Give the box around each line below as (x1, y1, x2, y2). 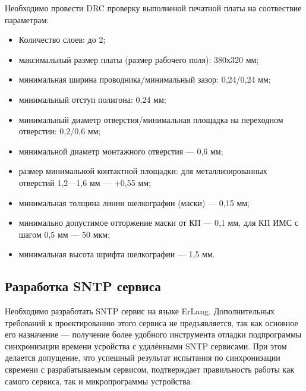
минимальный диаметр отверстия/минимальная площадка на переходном (18, 113, 283, 125)
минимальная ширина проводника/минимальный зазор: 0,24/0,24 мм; (18, 73, 271, 86)
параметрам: (5, 13, 49, 26)
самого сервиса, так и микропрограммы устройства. (5, 374, 193, 387)
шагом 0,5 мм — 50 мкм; (18, 228, 111, 240)
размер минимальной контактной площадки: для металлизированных (18, 165, 267, 177)
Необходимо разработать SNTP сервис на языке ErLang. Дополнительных (5, 305, 275, 317)
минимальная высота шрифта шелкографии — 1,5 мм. (18, 248, 215, 260)
